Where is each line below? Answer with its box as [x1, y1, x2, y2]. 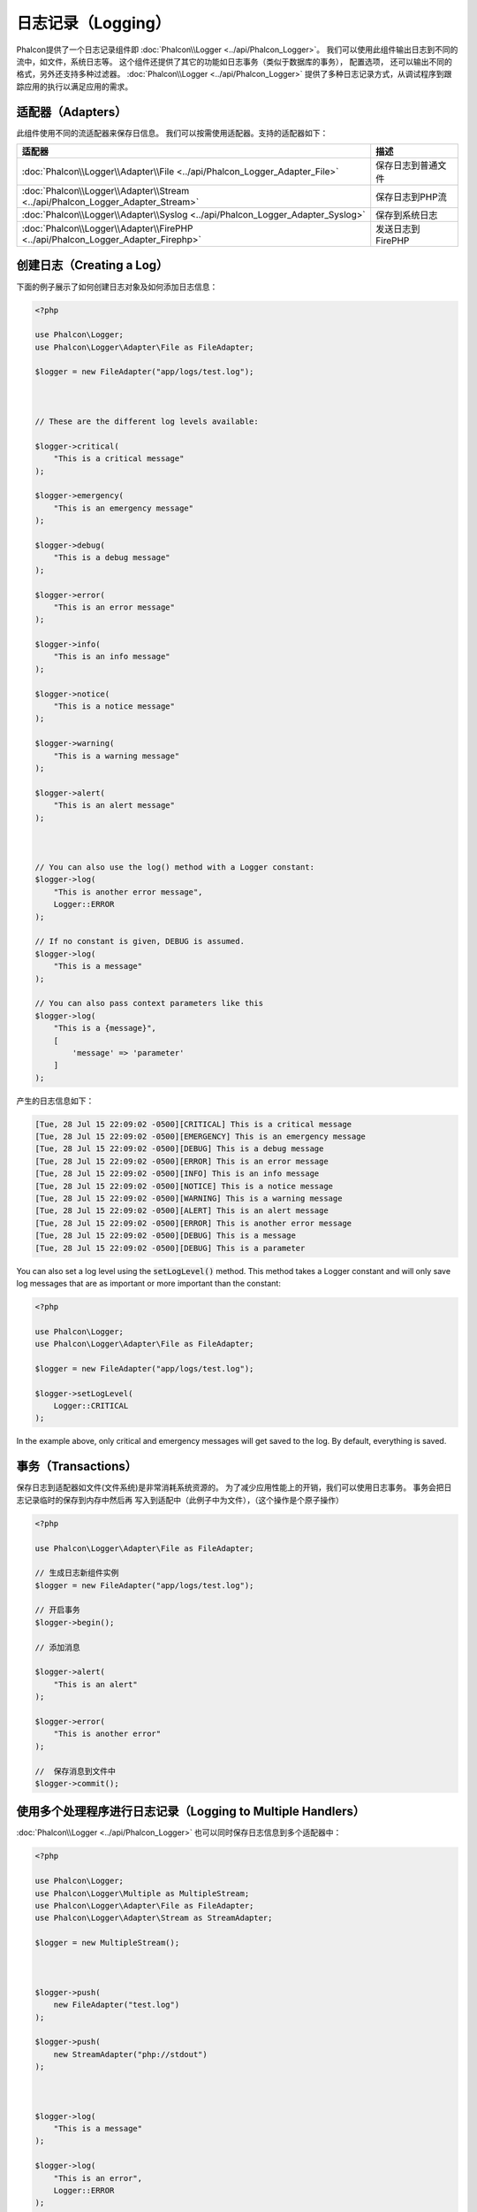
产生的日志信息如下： [16, 1095, 95, 1106]
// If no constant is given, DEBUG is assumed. [34, 936, 245, 947]
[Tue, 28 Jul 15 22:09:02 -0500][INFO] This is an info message [34, 1169, 320, 1179]
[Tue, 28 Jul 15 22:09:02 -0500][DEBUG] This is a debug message [34, 1144, 324, 1154]
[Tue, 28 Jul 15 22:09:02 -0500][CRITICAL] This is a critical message [34, 1119, 352, 1129]
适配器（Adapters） [16, 104, 127, 119]
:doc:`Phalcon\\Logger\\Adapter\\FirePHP [21, 222, 193, 234]
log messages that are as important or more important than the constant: [16, 1278, 282, 1288]
